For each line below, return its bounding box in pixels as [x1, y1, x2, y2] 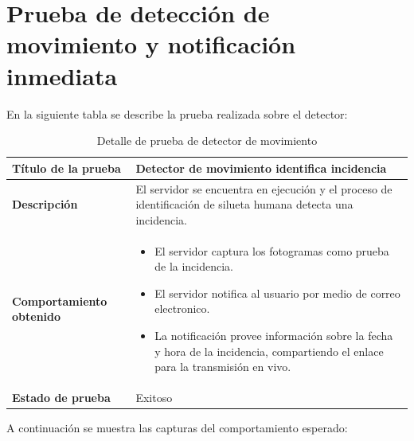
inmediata [6, 59, 118, 92]
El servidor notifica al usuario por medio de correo [154, 284, 400, 301]
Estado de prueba [12, 388, 111, 405]
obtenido [12, 308, 61, 325]
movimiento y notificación [6, 28, 296, 60]
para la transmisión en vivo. [154, 358, 291, 375]
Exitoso [135, 388, 173, 405]
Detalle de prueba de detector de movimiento [96, 132, 318, 149]
